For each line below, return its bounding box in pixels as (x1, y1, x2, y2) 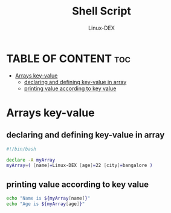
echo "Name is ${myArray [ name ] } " (6, 195, 91, 202)
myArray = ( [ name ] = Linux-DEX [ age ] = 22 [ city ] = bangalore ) (6, 162, 153, 169)
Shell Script (71, 4, 132, 18)
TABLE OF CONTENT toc (6, 51, 131, 65)
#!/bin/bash (6, 146, 36, 152)
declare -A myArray (6, 157, 56, 163)
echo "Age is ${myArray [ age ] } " (6, 201, 85, 207)
